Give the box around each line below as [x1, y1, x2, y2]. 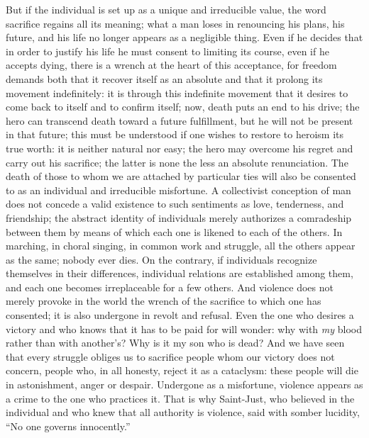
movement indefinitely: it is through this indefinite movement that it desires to [6, 85, 348, 100]
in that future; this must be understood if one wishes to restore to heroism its [6, 127, 344, 142]
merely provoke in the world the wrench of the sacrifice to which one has [6, 293, 321, 308]
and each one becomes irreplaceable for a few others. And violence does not [6, 279, 334, 294]
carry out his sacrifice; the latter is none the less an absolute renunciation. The [6, 155, 348, 169]
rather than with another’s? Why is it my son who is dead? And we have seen [6, 335, 345, 350]
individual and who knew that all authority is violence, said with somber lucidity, [6, 405, 360, 420]
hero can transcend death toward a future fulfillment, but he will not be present [6, 113, 353, 128]
